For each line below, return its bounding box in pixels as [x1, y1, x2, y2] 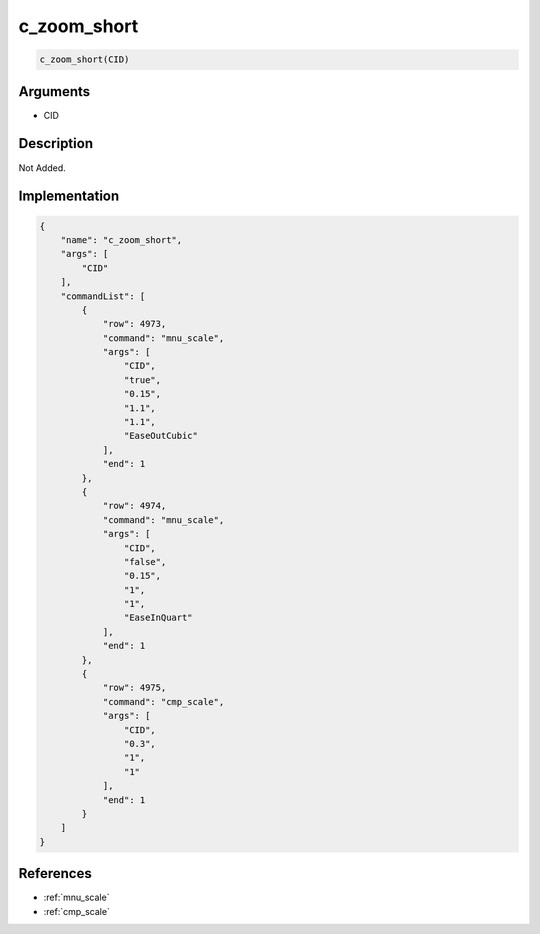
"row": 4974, [102, 500, 167, 512]
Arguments [18, 83, 91, 100]
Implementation [18, 188, 120, 205]
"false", [123, 556, 167, 567]
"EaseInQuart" [123, 612, 194, 624]
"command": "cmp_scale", [102, 696, 225, 707]
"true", [123, 374, 162, 385]
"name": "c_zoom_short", [60, 234, 183, 245]
